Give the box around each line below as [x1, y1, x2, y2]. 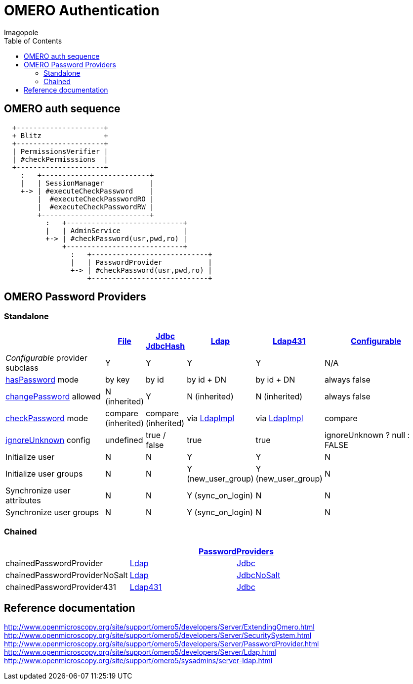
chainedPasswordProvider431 [5, 582, 117, 592]
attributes [5, 495, 41, 505]
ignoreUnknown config [5, 435, 90, 445]
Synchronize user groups [5, 507, 99, 517]
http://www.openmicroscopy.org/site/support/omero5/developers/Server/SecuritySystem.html [4, 631, 312, 640]
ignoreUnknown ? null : [324, 430, 410, 440]
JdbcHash [146, 341, 185, 351]
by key [105, 374, 130, 385]
